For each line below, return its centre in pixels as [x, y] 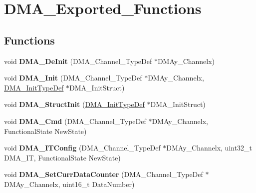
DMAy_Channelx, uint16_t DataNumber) [69, 184]
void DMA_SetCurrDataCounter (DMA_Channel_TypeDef [104, 174]
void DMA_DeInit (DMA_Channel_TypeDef [78, 61]
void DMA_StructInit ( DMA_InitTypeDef [74, 104]
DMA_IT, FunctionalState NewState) [62, 157]
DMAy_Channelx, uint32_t [209, 148]
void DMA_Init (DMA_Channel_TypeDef [73, 78]
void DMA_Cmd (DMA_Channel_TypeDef [75, 121]
